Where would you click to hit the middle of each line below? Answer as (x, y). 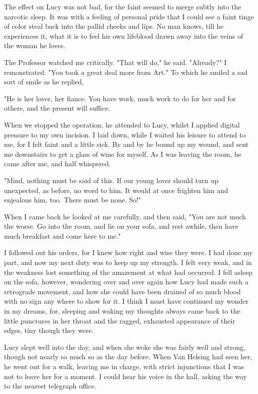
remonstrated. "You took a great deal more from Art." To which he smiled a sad (126, 72)
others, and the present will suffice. (57, 108)
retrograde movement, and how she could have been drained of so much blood (123, 291)
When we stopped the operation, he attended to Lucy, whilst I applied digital (122, 124)
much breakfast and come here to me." (63, 235)
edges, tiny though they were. (49, 330)
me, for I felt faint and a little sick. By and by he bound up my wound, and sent (126, 144)
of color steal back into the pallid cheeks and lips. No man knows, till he (114, 26)
